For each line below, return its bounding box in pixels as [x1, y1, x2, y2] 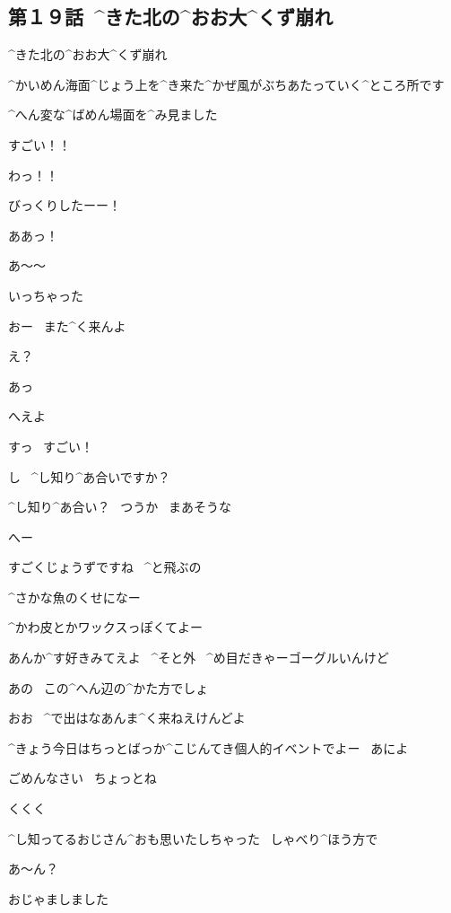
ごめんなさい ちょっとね [8, 768, 157, 787]
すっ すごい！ [8, 436, 94, 455]
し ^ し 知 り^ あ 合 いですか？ [8, 467, 170, 486]
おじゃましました [8, 889, 108, 908]
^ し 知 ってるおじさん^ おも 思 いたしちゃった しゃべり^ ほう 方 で [8, 829, 378, 847]
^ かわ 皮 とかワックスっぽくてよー [8, 618, 203, 636]
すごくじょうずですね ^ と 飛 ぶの [8, 557, 202, 576]
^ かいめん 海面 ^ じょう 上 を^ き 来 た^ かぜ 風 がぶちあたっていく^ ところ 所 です [8, 75, 445, 93]
